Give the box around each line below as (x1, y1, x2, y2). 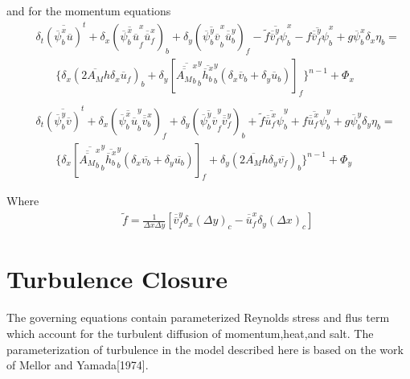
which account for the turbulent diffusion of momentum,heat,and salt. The (6, 324, 374, 341)
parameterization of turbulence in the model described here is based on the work (6, 340, 404, 357)
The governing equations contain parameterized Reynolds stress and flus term (6, 309, 390, 326)
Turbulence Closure (6, 262, 228, 295)
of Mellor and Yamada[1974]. (6, 356, 149, 373)
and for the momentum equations (6, 2, 171, 19)
